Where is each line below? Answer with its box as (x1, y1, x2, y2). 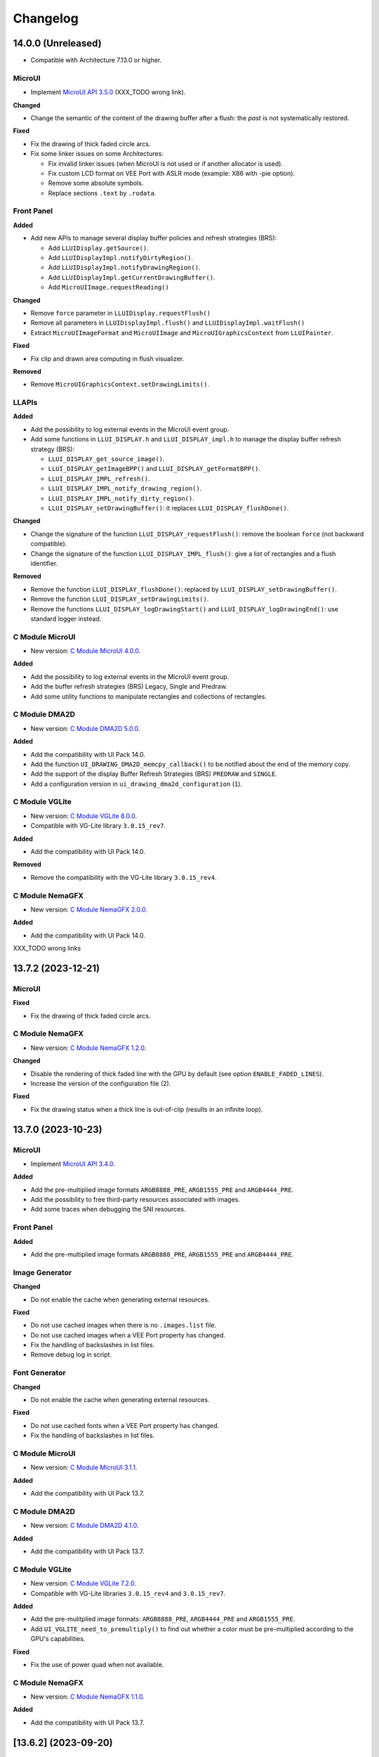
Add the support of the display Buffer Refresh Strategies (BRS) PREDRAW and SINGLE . (30, 770, 277, 778)
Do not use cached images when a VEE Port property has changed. (30, 1330, 226, 1339)
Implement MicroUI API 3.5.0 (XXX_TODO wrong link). (30, 88, 186, 96)
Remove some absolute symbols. (48, 179, 144, 188)
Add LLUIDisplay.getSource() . (48, 243, 149, 252)
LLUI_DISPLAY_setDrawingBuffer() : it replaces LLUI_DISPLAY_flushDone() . (48, 503, 289, 512)
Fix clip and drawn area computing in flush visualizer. (30, 354, 185, 363)
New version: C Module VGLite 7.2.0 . (30, 1579, 137, 1588)
